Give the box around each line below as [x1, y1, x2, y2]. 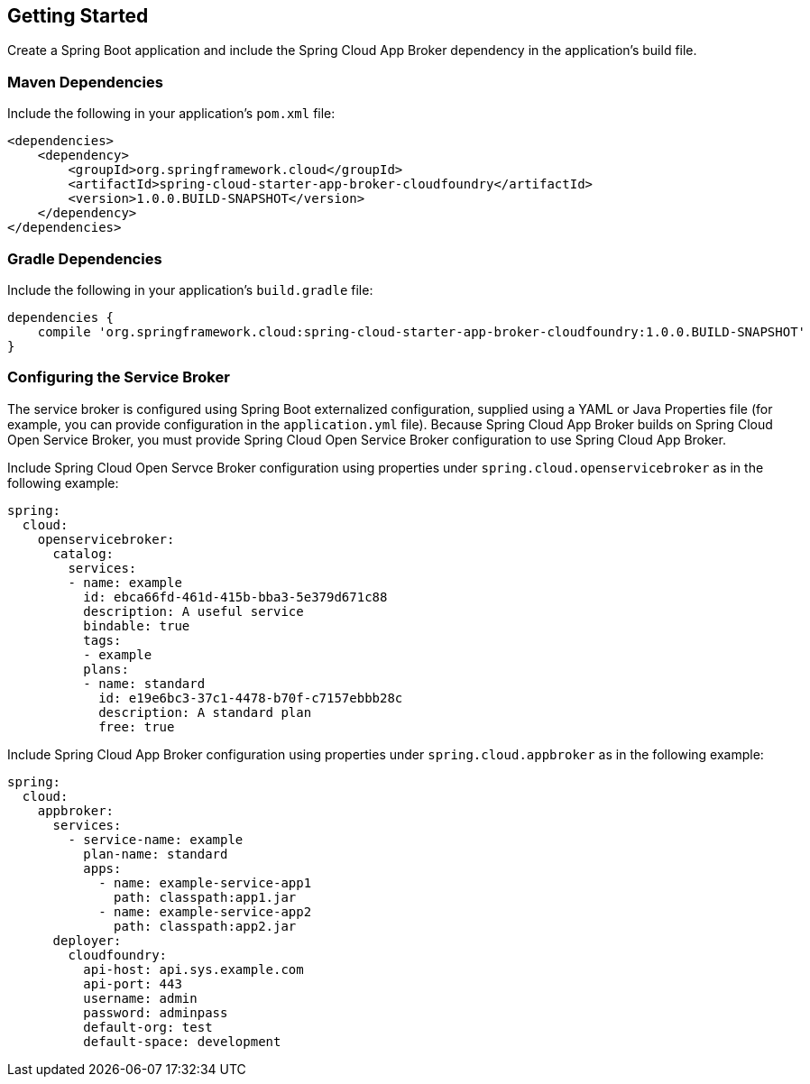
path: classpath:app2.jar [114, 918, 297, 933]
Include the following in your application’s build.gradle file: [7, 281, 373, 298]
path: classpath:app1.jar [114, 889, 297, 905]
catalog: [52, 546, 115, 561]
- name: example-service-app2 [98, 904, 312, 919]
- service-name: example [68, 831, 244, 847]
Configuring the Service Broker [7, 368, 230, 387]
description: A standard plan [98, 704, 312, 720]
